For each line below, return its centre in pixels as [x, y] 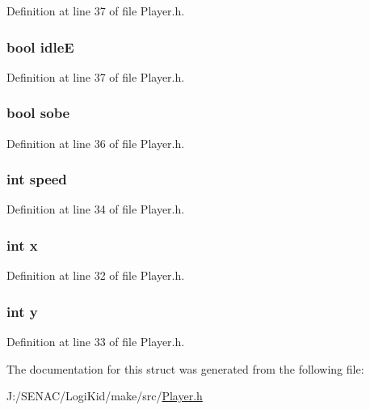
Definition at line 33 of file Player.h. [96, 342]
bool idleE [40, 46]
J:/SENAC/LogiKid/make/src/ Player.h [105, 396]
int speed [37, 179]
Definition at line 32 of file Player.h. [96, 275]
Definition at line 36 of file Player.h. [96, 143]
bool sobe [38, 113]
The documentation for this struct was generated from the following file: [185, 368]
